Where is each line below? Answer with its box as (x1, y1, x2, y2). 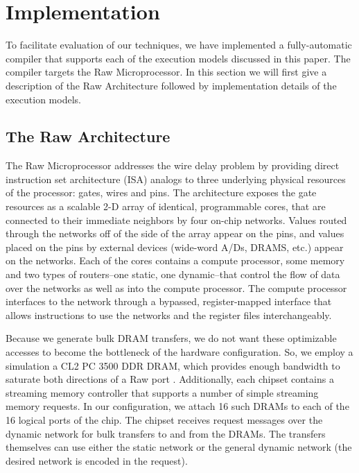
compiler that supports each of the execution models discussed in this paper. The (6, 51, 351, 65)
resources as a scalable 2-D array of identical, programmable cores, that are (6, 199, 326, 214)
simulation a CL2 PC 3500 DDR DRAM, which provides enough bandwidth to (6, 358, 340, 372)
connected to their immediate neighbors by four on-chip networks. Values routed (6, 212, 347, 227)
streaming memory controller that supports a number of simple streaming (6, 385, 319, 399)
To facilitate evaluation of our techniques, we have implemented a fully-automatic (6, 37, 352, 52)
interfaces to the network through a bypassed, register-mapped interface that (6, 294, 332, 309)
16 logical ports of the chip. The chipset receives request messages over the (6, 412, 323, 427)
